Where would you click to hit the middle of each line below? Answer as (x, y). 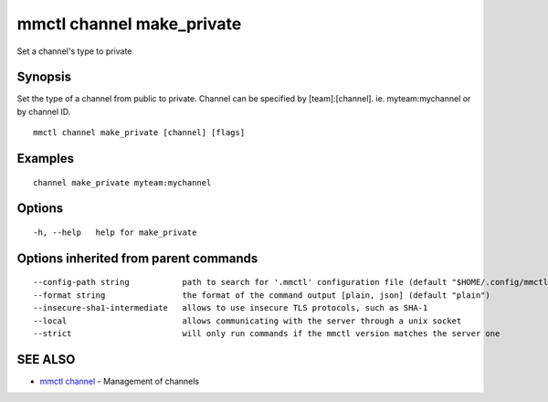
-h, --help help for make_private (115, 233)
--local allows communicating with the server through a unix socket (248, 321)
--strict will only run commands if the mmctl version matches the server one (267, 334)
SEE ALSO (46, 360)
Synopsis (44, 77)
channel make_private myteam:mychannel (122, 182)
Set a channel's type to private (74, 51)
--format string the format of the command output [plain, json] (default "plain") (262, 295)
